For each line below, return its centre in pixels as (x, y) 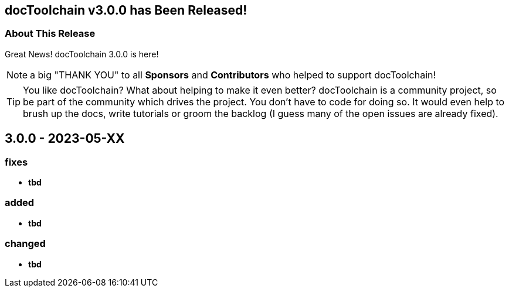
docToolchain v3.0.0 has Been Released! (126, 10)
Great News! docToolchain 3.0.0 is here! (82, 54)
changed (25, 244)
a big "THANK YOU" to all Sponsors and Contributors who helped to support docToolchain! (233, 75)
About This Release (50, 34)
